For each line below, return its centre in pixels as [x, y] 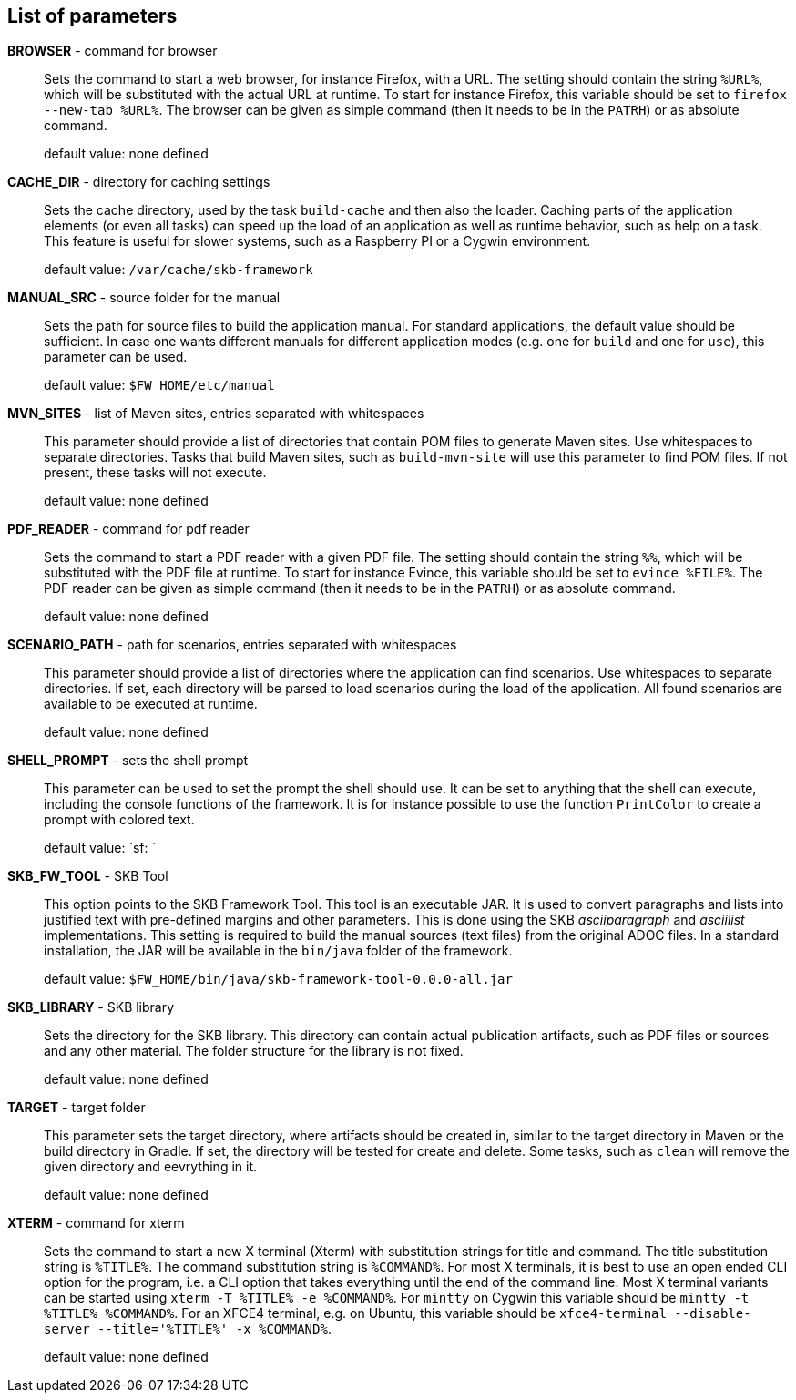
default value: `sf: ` [100, 848]
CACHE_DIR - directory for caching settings [139, 182]
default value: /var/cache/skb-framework [179, 270]
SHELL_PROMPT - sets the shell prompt [128, 761]
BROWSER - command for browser [112, 51]
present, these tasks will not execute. [155, 473]
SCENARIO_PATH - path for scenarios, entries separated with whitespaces [232, 645]
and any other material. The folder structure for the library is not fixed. [254, 1051]
